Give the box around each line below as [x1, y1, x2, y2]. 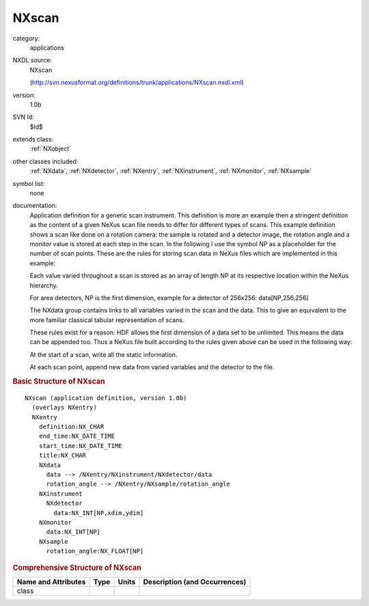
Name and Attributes [16, 577, 86, 586]
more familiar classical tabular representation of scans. [29, 315, 184, 324]
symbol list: [12, 179, 45, 187]
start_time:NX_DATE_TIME [38, 442, 122, 449]
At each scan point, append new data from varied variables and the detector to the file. [29, 363, 275, 371]
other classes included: [12, 157, 79, 166]
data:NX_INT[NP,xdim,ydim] [53, 509, 144, 516]
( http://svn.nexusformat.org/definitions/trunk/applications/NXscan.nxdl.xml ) [29, 79, 244, 87]
